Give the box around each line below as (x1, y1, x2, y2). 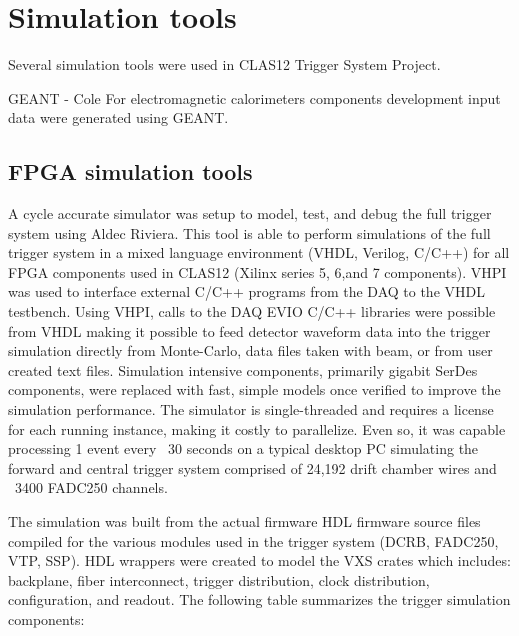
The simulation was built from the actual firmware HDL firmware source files (8, 511, 481, 532)
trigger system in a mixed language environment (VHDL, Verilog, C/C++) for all (8, 242, 510, 263)
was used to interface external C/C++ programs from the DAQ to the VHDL (8, 281, 485, 302)
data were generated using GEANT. (8, 107, 229, 128)
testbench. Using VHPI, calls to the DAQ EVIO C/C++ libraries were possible (8, 301, 496, 322)
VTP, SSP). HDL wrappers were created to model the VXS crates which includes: (8, 550, 511, 571)
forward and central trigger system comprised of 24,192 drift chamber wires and (8, 457, 497, 478)
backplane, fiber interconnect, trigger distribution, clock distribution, (8, 569, 430, 590)
